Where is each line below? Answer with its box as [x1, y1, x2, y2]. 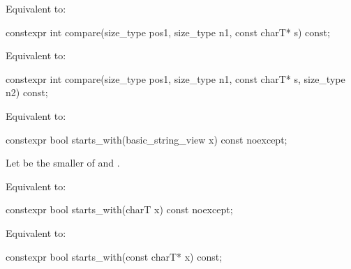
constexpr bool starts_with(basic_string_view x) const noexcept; [6, 132, 287, 146]
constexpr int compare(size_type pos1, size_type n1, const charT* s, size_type [6, 71, 345, 86]
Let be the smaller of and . [6, 155, 120, 170]
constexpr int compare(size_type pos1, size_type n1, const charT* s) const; [6, 24, 330, 39]
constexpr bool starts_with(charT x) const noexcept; [6, 202, 233, 217]
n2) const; [6, 85, 48, 100]
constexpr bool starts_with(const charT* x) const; [6, 249, 223, 263]
